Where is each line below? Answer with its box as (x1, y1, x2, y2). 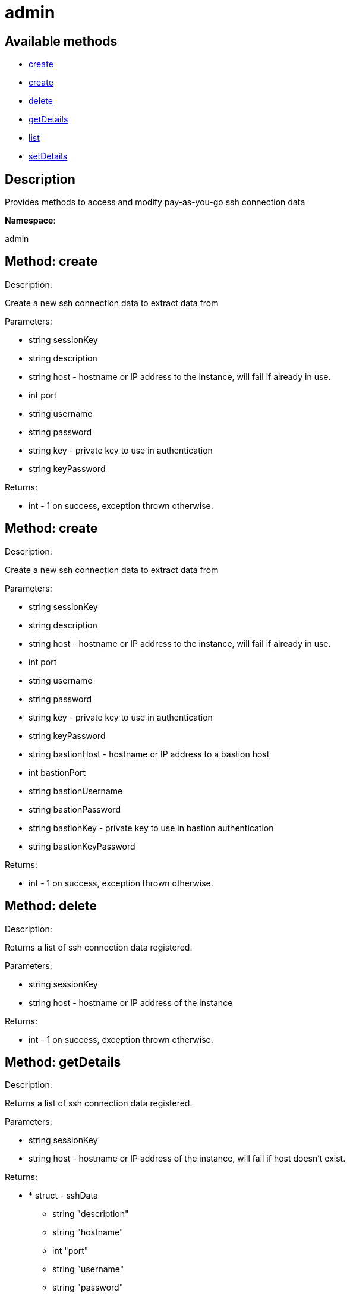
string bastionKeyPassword (29, 841, 135, 851)
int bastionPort (29, 767, 86, 778)
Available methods (5, 33, 118, 49)
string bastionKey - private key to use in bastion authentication (29, 822, 274, 833)
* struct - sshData (29, 1190, 98, 1201)
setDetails (29, 151, 68, 162)
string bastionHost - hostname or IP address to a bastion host (29, 748, 270, 759)
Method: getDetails (5, 1054, 121, 1069)
